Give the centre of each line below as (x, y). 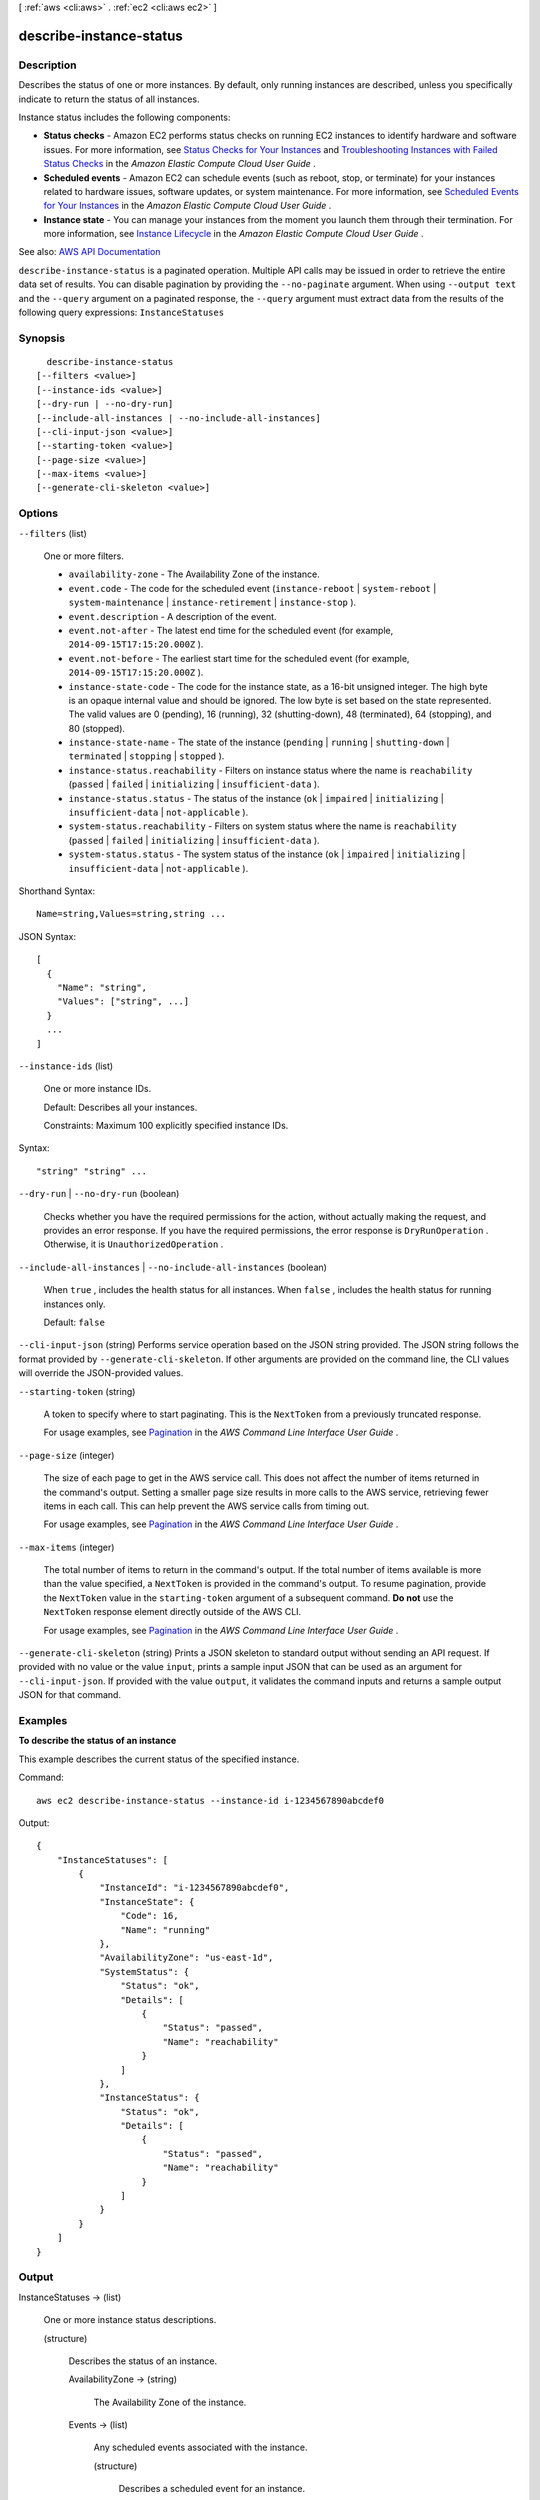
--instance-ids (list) (66, 1066)
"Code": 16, (149, 1916)
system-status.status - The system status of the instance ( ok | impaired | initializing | (267, 854)
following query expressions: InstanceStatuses (121, 312)
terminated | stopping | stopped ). (146, 756)
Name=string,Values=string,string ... (131, 914)
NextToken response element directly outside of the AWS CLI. (172, 1612)
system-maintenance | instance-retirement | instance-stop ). (212, 602)
